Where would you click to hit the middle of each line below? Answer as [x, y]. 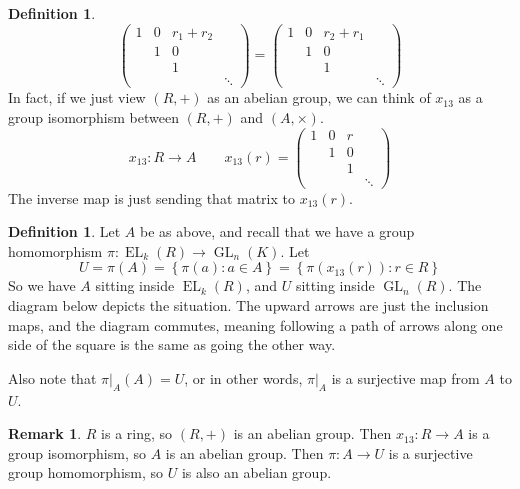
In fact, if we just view [77, 97]
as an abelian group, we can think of [319, 97]
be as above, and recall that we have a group [277, 231]
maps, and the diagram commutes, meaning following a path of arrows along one [255, 324]
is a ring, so [137, 433]
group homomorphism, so [86, 472]
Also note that [52, 377]
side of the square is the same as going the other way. [172, 344]
